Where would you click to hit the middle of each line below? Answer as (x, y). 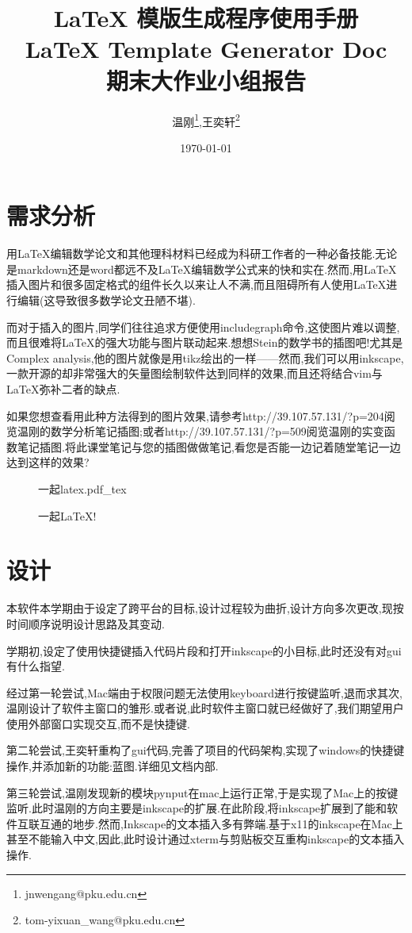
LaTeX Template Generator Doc (206, 49)
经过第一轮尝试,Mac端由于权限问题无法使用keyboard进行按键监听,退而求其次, (204, 692)
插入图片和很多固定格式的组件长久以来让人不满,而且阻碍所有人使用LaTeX (196, 284)
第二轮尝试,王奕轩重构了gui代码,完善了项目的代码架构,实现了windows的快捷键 (206, 750)
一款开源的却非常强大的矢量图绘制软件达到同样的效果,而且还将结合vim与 (195, 373)
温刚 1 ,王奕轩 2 (206, 120)
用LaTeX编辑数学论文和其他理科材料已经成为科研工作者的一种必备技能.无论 (202, 253)
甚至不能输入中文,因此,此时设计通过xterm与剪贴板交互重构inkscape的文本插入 (206, 839)
